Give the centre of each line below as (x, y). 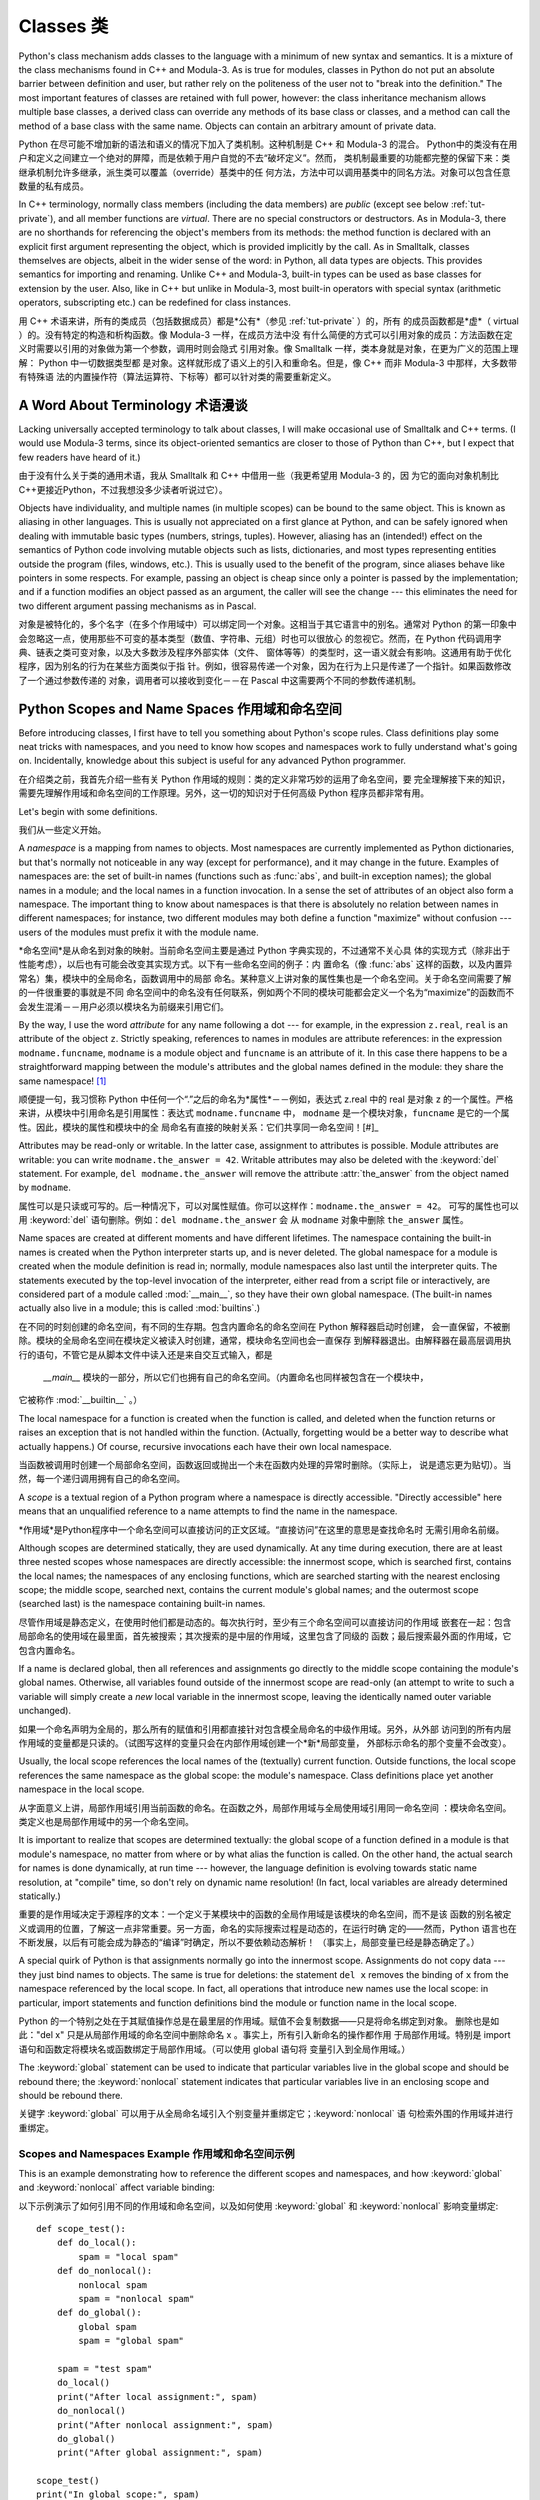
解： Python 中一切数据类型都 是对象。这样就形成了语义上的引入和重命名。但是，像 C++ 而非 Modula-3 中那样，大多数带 (267, 362)
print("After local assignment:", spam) (157, 2396)
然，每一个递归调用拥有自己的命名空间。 (101, 1479)
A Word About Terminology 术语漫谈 (133, 405)
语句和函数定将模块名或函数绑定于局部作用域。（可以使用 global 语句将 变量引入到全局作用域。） (214, 2049)
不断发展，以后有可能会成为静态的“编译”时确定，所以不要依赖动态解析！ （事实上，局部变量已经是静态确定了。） (249, 1942)
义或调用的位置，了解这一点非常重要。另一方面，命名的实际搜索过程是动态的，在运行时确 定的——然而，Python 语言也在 (267, 1928)
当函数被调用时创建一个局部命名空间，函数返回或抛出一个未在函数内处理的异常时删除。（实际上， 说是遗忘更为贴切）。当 (265, 1464)
